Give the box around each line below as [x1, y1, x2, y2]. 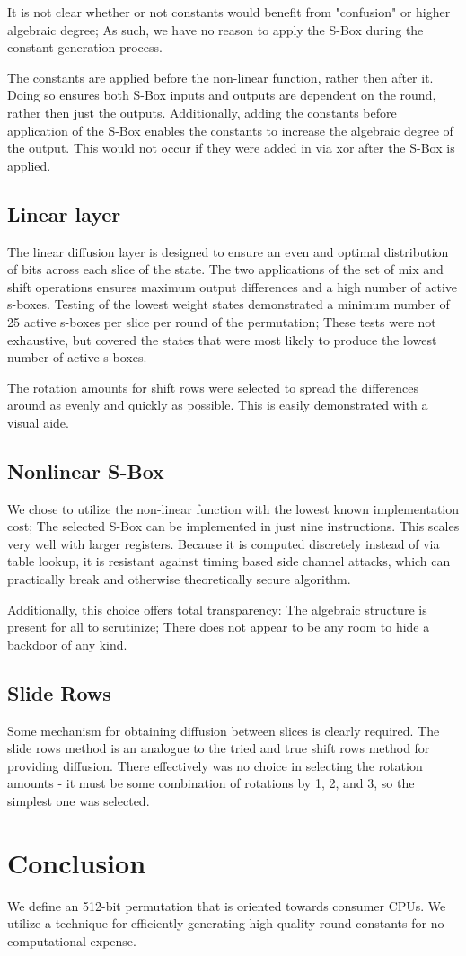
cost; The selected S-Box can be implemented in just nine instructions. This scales [7, 517, 460, 536]
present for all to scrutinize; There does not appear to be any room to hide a [7, 617, 430, 636]
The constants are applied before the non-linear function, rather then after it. [7, 67, 434, 86]
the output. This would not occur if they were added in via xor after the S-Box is [7, 138, 455, 157]
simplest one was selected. [7, 792, 150, 810]
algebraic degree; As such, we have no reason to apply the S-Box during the [7, 20, 424, 39]
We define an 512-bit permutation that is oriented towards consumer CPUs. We [7, 896, 446, 915]
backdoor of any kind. [7, 634, 127, 653]
